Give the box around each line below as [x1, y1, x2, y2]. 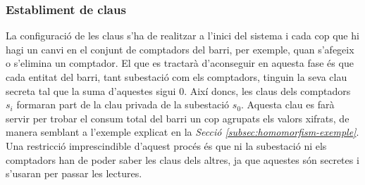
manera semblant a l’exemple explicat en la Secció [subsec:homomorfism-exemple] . [6, 125, 359, 139]
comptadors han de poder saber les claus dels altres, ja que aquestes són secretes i [6, 152, 359, 167]
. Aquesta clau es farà [241, 97, 335, 112]
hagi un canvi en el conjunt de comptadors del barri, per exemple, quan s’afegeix [6, 42, 354, 56]
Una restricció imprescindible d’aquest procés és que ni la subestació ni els [6, 138, 327, 153]
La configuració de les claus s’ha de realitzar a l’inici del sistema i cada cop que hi [6, 28, 359, 43]
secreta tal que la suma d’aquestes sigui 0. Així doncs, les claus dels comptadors [6, 83, 351, 98]
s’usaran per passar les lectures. [6, 166, 142, 181]
